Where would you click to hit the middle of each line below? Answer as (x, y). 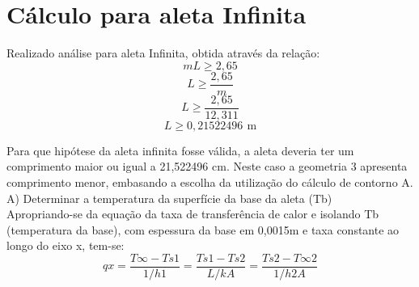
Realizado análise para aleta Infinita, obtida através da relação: (163, 53)
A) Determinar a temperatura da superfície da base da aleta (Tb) (169, 198)
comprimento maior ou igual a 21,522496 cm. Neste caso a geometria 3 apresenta (207, 166)
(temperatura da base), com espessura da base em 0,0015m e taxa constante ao (203, 229)
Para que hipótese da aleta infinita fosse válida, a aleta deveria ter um (180, 150)
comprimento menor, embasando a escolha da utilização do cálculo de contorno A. (210, 182)
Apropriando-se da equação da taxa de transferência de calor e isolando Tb (193, 214)
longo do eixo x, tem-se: (66, 245)
